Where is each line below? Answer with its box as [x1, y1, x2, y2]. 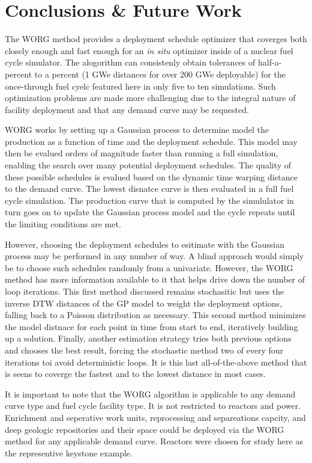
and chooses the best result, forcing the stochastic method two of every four [5, 343, 284, 356]
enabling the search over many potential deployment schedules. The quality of [5, 159, 292, 171]
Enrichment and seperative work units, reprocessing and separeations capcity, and [5, 411, 306, 423]
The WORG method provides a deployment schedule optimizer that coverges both [5, 32, 307, 45]
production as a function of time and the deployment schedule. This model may [5, 135, 298, 147]
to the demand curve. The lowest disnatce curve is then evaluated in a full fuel [5, 182, 294, 195]
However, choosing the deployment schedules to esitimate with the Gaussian [5, 238, 285, 250]
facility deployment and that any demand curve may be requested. [5, 103, 249, 115]
